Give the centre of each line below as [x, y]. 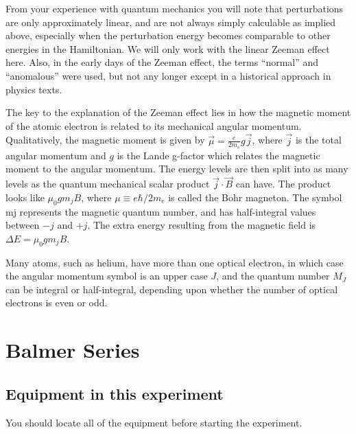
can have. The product [283, 184]
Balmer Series [73, 350]
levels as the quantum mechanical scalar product [108, 184]
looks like [25, 197]
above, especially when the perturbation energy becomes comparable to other [168, 35]
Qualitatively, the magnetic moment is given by [105, 140]
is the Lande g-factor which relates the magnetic [218, 155]
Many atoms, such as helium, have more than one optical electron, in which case [175, 262]
